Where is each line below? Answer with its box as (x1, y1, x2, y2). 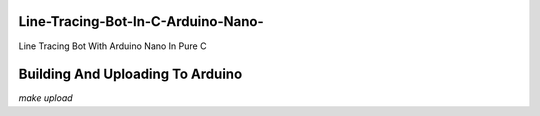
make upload (18, 92, 74, 104)
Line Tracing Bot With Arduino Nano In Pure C (18, 40, 207, 52)
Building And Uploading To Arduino (18, 66, 243, 83)
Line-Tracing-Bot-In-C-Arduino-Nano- (18, 13, 264, 30)
